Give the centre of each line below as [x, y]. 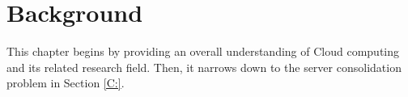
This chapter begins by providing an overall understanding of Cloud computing [203, 51]
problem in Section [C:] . [66, 83]
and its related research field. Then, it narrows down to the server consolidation [204, 67]
